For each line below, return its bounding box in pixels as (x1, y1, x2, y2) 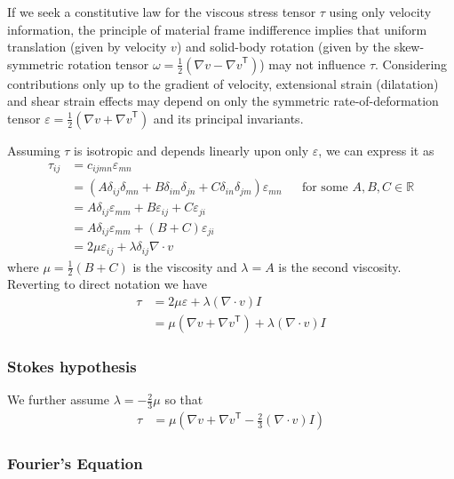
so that (164, 390, 203, 409)
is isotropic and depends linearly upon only (74, 140, 309, 159)
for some (301, 181, 348, 195)
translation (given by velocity (7, 37, 167, 56)
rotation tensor (68, 54, 149, 73)
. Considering (375, 54, 448, 73)
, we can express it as (318, 140, 434, 159)
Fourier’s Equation (7, 452, 143, 475)
